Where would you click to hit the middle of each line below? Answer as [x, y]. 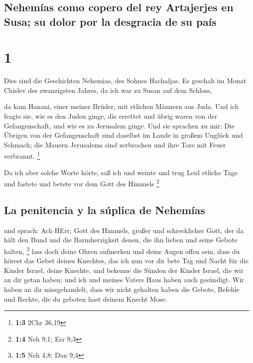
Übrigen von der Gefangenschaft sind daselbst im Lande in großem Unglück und [124, 135]
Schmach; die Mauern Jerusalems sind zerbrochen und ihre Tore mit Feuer [115, 144]
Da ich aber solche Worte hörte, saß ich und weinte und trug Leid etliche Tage [121, 172]
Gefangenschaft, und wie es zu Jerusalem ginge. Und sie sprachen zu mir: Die [119, 125]
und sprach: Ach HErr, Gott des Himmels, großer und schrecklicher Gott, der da [124, 230]
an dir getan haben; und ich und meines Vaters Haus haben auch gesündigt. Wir [124, 280]
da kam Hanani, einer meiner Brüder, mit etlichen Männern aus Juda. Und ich [121, 106]
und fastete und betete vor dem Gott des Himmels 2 [82, 183]
